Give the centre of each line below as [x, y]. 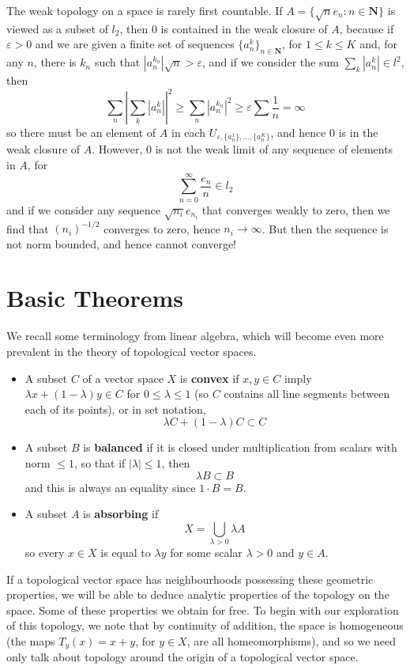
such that [117, 62]
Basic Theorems [95, 298]
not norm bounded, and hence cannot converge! [121, 243]
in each [188, 132]
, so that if [100, 462]
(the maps [31, 641]
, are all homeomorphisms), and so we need [292, 641]
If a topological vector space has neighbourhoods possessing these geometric [190, 579]
